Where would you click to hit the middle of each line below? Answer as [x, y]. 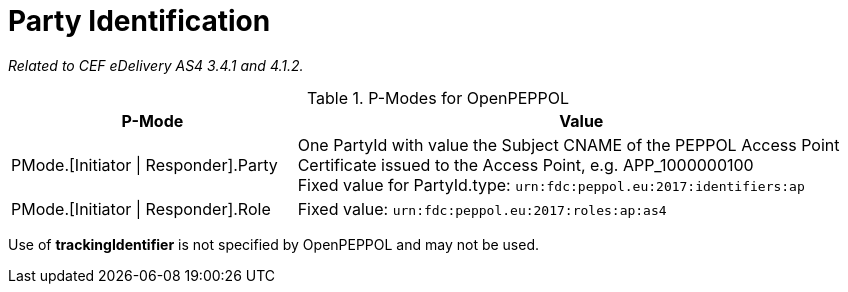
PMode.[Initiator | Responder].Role [141, 208]
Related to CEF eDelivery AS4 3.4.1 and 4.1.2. [156, 65]
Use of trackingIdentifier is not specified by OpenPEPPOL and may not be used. [274, 244]
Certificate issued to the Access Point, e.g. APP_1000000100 [525, 164]
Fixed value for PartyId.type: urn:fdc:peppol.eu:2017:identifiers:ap [551, 184]
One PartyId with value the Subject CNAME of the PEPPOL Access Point [568, 144]
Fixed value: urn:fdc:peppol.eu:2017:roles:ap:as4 [482, 208]
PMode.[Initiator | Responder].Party [144, 164]
